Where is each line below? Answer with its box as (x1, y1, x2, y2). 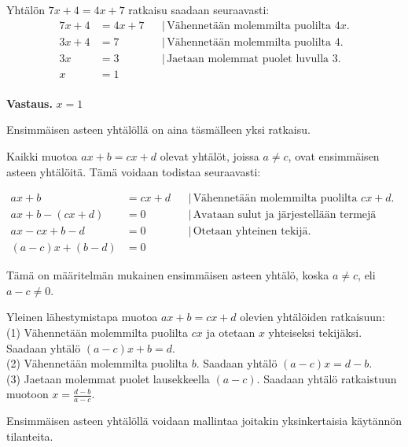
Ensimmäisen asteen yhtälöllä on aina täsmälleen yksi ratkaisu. (6, 121, 311, 138)
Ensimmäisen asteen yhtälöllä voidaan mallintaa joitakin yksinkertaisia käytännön (6, 412, 402, 429)
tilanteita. (6, 427, 53, 444)
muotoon (6, 386, 49, 402)
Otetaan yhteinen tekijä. (193, 226, 311, 238)
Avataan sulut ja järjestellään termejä (193, 209, 377, 221)
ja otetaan (206, 324, 255, 341)
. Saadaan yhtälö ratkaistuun (256, 370, 397, 386)
